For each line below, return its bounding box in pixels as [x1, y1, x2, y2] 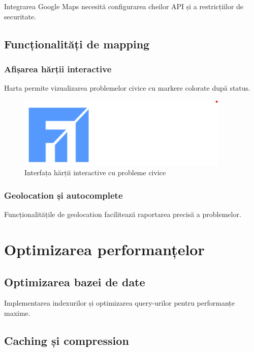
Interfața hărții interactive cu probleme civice [24, 167, 166, 178]
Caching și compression [4, 333, 129, 348]
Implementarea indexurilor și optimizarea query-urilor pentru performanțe [4, 297, 235, 308]
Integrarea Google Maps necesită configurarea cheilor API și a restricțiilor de [4, 1, 244, 11]
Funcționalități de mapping [4, 36, 150, 51]
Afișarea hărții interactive [4, 62, 112, 75]
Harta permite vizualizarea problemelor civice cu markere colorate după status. [4, 83, 250, 93]
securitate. [4, 11, 37, 21]
